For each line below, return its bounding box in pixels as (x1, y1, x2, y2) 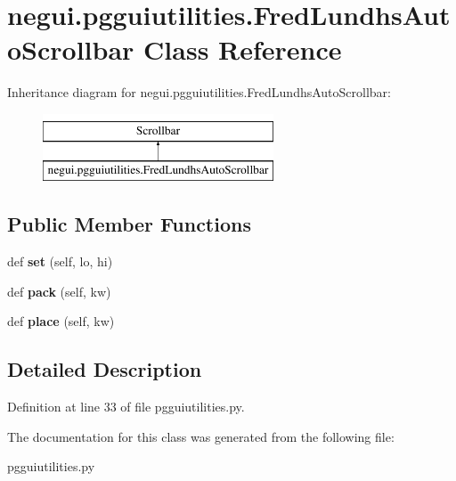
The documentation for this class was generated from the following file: (7, 427, 395, 445)
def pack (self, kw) (7, 281, 111, 300)
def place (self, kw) (7, 312, 115, 330)
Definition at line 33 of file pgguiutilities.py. (7, 397, 245, 416)
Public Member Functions (7, 210, 251, 238)
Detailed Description (7, 355, 202, 383)
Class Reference (143, 31, 342, 68)
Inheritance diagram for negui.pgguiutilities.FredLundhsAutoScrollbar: (7, 83, 392, 102)
